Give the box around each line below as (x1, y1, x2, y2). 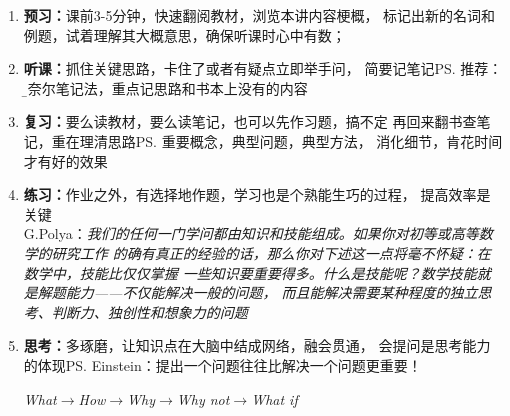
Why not (176, 388, 230, 409)
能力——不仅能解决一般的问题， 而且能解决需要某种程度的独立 (65, 282, 478, 303)
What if (251, 388, 298, 409)
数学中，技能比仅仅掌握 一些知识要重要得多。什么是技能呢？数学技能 (23, 262, 477, 283)
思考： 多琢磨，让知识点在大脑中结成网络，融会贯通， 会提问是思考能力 (23, 335, 491, 356)
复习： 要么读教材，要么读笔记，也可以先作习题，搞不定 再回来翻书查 (23, 111, 477, 132)
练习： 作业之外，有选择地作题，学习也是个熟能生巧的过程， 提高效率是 (23, 184, 491, 205)
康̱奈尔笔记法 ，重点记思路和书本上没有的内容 (23, 77, 308, 98)
